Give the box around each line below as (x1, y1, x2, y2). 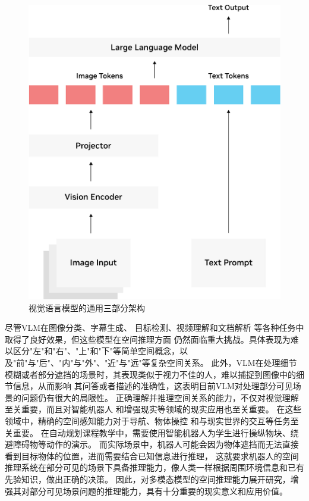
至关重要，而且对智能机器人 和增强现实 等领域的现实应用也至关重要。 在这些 (5, 403, 302, 415)
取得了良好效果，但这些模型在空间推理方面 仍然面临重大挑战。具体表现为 (5, 333, 291, 345)
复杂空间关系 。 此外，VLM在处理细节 (150, 356, 297, 369)
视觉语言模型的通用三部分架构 (29, 301, 145, 314)
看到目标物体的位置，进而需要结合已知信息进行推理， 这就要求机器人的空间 (5, 449, 299, 462)
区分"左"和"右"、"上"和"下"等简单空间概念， (12, 345, 179, 357)
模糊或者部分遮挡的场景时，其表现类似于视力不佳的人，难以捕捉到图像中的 (5, 368, 296, 380)
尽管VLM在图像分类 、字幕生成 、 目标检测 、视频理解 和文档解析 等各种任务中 (5, 321, 304, 334)
